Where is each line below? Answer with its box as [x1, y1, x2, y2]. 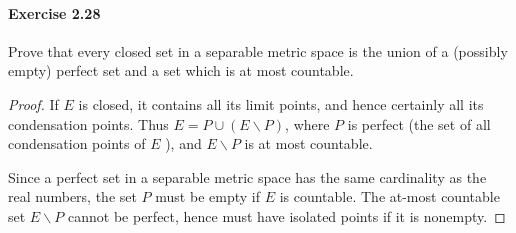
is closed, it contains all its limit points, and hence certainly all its [78, 93, 484, 114]
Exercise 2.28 [8, 2, 101, 23]
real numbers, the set [8, 186, 137, 207]
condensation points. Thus [8, 113, 169, 134]
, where [285, 113, 330, 134]
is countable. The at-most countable [279, 186, 500, 207]
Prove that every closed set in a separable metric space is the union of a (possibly [8, 40, 508, 61]
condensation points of [8, 133, 146, 154]
